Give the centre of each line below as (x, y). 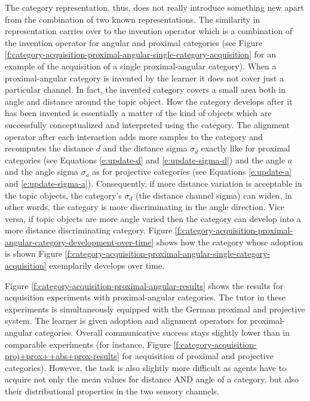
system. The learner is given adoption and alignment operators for (126, 321)
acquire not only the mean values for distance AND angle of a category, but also (152, 379)
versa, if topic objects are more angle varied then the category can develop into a (153, 218)
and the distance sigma (145, 148)
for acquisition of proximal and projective (198, 356)
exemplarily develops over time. (107, 265)
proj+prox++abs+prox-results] (62, 356)
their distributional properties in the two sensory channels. (112, 391)
